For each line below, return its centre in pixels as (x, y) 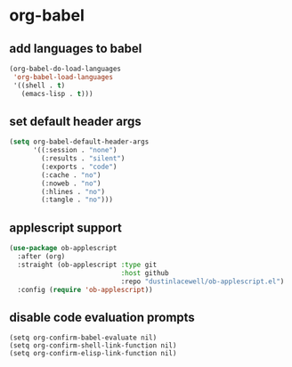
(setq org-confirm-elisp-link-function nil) (93, 354)
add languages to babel (76, 49)
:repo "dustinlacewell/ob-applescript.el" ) (203, 281)
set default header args (76, 121)
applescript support (66, 228)
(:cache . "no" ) (71, 175)
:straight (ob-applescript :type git (87, 265)
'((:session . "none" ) (75, 151)
